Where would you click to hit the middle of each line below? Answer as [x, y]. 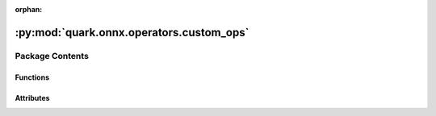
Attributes [32, 97]
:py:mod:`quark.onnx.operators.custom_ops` [132, 32]
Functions [32, 77]
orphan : [29, 9]
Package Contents [52, 56]
